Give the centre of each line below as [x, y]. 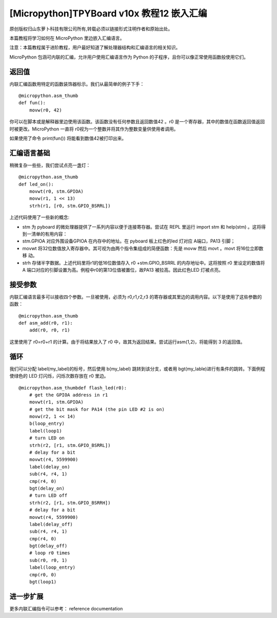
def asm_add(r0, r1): [46, 323]
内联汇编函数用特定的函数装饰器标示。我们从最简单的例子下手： [77, 84]
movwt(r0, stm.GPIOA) [56, 192]
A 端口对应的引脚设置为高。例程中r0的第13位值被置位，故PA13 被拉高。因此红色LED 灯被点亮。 [123, 270]
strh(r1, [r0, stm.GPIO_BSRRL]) [70, 206]
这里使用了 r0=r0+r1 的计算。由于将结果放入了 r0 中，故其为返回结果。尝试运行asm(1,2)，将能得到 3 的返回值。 [127, 342]
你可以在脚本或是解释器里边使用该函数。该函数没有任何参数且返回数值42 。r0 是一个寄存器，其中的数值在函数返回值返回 [137, 122]
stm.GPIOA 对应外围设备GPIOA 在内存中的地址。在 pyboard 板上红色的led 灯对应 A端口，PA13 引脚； [129, 241]
